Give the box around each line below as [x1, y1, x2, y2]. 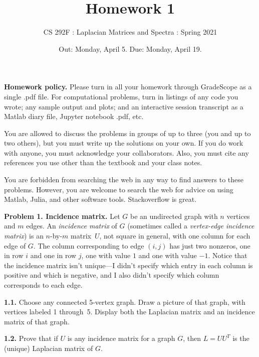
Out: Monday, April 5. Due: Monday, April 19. [59, 43, 202, 54]
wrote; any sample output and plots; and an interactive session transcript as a [4, 101, 243, 111]
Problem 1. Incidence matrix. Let [4, 210, 120, 221]
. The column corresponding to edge [33, 240, 144, 251]
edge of [4, 240, 26, 251]
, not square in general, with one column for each [99, 230, 250, 241]
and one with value [138, 250, 197, 261]
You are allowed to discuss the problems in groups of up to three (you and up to [4, 128, 251, 138]
